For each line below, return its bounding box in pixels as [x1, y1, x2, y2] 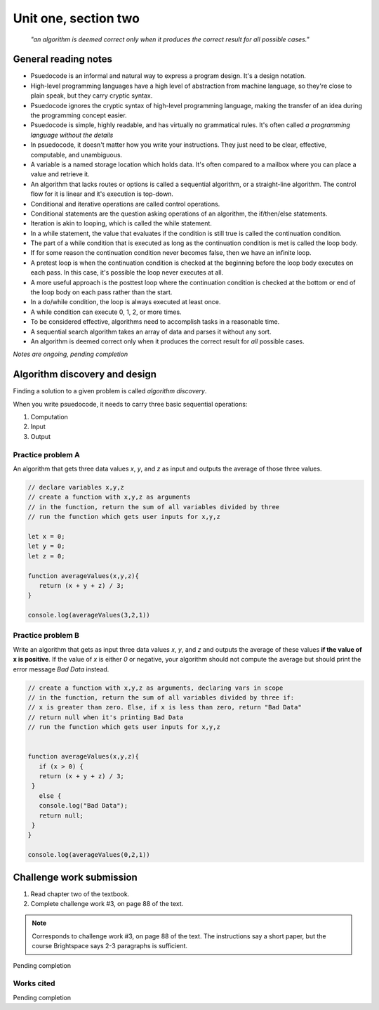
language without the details [30, 131, 114, 139]
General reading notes [13, 53, 112, 65]
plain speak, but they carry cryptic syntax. [30, 91, 153, 100]
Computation [30, 413, 68, 421]
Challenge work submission [13, 871, 138, 883]
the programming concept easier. [30, 111, 127, 119]
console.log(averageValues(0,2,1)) [27, 851, 150, 859]
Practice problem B [13, 631, 80, 641]
